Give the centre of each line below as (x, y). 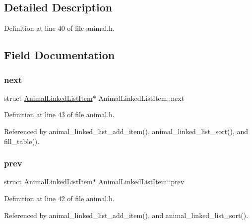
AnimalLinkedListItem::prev (141, 182)
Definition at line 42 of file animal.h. (59, 198)
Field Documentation (60, 55)
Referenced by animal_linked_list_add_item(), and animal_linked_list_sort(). (126, 215)
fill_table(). (22, 141)
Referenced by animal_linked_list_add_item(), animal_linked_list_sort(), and (126, 131)
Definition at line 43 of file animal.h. (59, 114)
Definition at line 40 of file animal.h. (59, 28)
